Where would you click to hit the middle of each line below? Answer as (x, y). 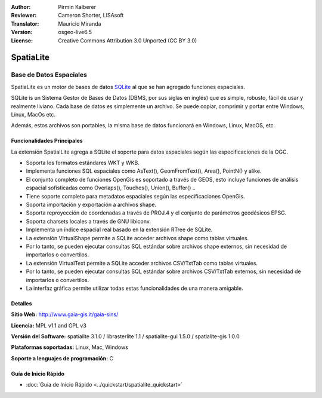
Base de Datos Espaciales (49, 75)
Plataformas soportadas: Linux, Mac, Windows (69, 347)
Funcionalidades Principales (47, 141)
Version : (22, 32)
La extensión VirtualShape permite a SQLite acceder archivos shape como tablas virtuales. (137, 238)
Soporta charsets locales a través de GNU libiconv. (89, 221)
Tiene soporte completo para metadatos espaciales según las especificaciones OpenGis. (135, 196)
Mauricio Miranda (80, 23)
